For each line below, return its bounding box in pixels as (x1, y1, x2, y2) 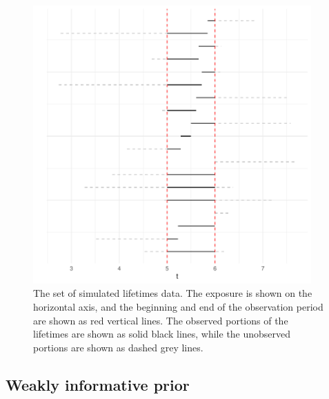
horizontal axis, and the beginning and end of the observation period (33, 299, 323, 313)
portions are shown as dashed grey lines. (33, 340, 203, 354)
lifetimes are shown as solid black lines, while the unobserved (33, 327, 291, 341)
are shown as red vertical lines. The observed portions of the (33, 313, 288, 327)
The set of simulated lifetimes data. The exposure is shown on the (33, 286, 312, 300)
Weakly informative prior (6, 373, 190, 395)
